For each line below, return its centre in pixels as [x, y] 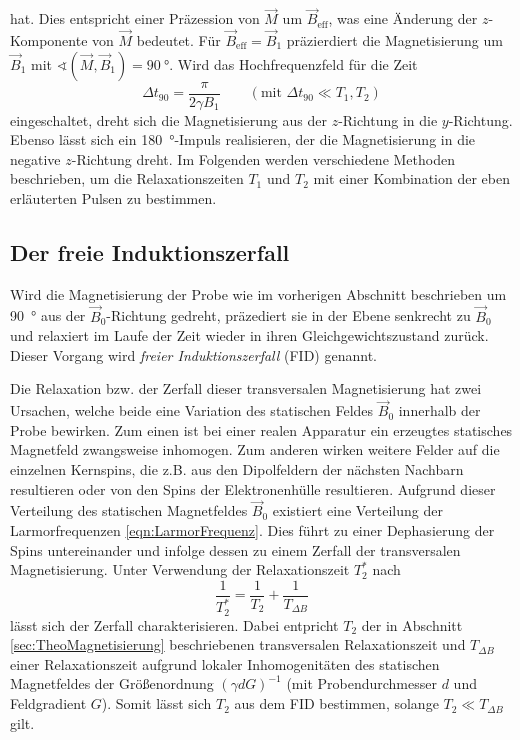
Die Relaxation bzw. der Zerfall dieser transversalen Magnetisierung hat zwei [246, 388]
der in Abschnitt [412, 624]
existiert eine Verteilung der [357, 510]
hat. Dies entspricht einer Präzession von [135, 18]
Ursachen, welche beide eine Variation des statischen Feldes [192, 410]
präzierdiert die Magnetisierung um [394, 40]
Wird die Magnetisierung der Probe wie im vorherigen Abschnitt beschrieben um [258, 293]
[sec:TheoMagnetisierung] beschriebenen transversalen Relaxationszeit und [238, 644]
